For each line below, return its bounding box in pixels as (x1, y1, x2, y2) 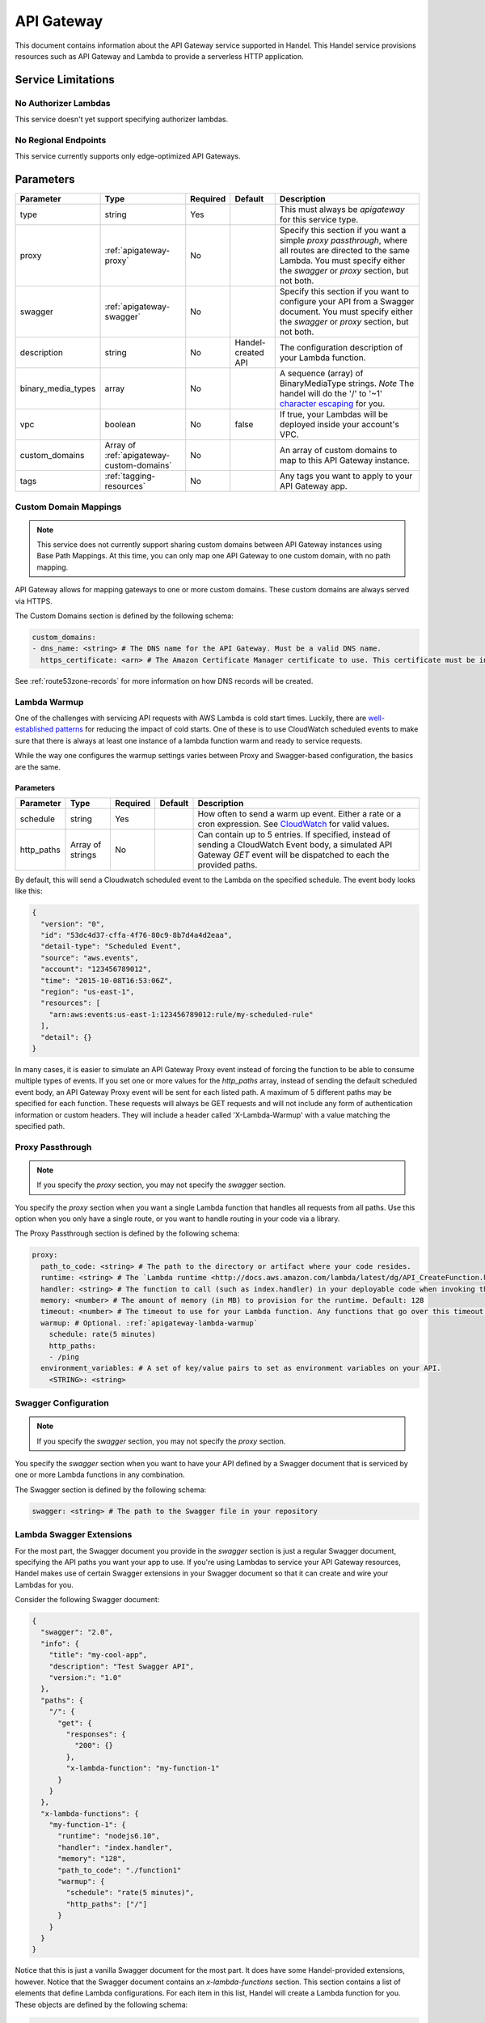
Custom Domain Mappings (15, 501, 122, 512)
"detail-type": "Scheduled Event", (40, 942, 182, 951)
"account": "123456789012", (40, 965, 152, 974)
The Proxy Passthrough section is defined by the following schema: (15, 1228, 240, 1238)
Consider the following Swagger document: (15, 1595, 160, 1605)
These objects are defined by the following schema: (15, 2000, 188, 2009)
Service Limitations (15, 73, 115, 87)
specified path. (15, 1121, 65, 1130)
